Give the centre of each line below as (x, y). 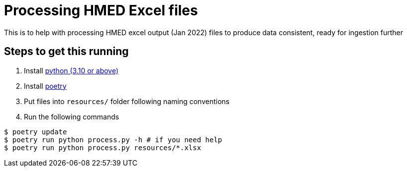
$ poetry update (36, 132)
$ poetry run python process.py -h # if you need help (113, 140)
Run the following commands (72, 116)
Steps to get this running (66, 52)
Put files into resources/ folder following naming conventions (127, 101)
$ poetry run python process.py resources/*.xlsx (103, 147)
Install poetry (45, 86)
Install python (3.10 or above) (71, 70)
